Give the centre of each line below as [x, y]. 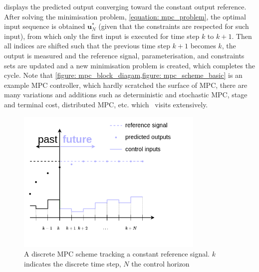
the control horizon [160, 264]
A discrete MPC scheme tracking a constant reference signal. [117, 254]
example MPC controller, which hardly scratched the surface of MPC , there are [126, 85]
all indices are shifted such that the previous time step [87, 46]
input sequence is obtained [45, 26]
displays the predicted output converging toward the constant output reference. [125, 6]
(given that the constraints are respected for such [174, 26]
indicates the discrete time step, [73, 264]
